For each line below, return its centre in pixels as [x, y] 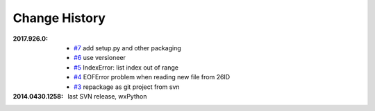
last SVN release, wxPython [107, 96]
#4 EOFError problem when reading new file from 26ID [152, 77]
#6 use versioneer [100, 58]
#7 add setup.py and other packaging [128, 48]
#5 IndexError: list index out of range [126, 67]
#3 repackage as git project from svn [127, 87]
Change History [59, 18]
